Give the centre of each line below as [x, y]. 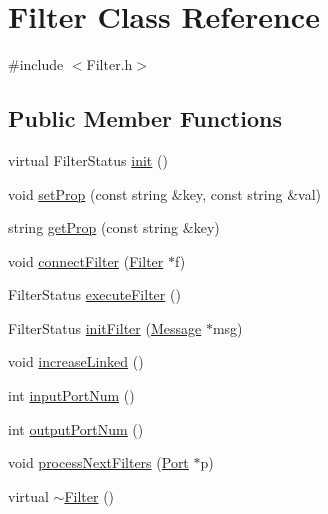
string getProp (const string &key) [114, 227]
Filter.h [109, 64]
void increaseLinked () [76, 361]
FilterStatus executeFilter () [94, 294]
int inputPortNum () [71, 395]
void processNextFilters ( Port [98, 462]
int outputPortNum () [76, 428]
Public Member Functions [145, 118]
